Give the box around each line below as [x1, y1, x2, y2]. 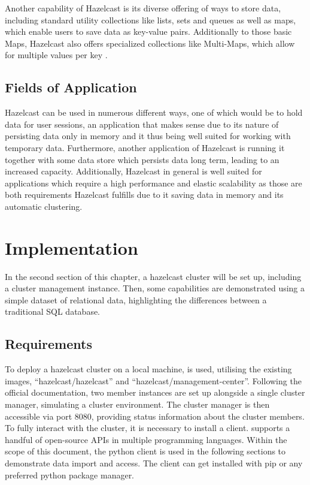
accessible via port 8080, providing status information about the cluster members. [5, 409, 305, 422]
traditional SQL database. [5, 305, 101, 318]
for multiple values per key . [5, 49, 108, 61]
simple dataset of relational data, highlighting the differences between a [5, 293, 267, 306]
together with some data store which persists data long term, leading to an [5, 153, 279, 165]
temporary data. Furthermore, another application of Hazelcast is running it [5, 141, 285, 153]
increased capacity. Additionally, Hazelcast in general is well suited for [5, 165, 262, 177]
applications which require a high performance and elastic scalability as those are [5, 176, 302, 189]
